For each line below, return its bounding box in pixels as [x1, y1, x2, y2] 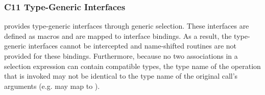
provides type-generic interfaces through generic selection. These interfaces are [4, 20, 249, 31]
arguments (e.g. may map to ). [4, 80, 100, 91]
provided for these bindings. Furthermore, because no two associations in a [4, 51, 238, 61]
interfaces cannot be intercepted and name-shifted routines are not [28, 40, 237, 51]
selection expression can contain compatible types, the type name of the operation [4, 60, 261, 71]
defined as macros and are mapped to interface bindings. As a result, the [4, 30, 232, 41]
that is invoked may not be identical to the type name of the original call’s [4, 70, 238, 81]
